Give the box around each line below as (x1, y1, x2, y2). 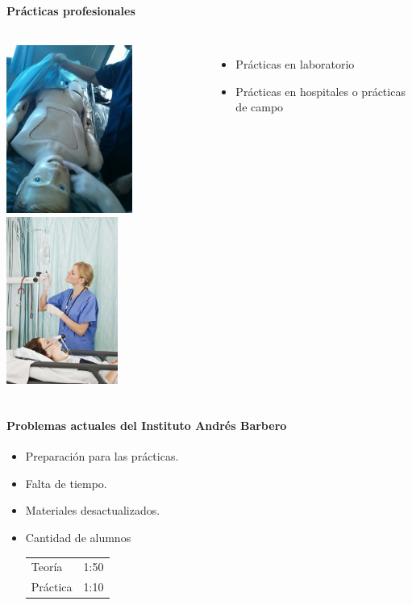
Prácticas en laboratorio (235, 56, 355, 73)
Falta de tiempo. (25, 474, 107, 491)
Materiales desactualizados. (25, 502, 160, 519)
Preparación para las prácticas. (25, 448, 179, 465)
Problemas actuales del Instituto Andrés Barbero (6, 416, 287, 433)
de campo (235, 98, 284, 115)
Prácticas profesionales (6, 2, 135, 19)
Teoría (31, 558, 63, 575)
